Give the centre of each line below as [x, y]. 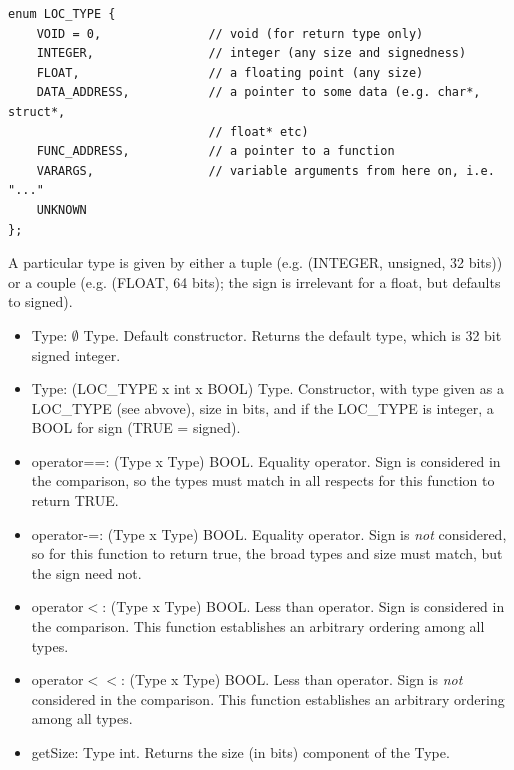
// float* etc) [258, 131]
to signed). [40, 301]
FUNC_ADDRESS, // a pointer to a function [215, 151]
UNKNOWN [61, 209]
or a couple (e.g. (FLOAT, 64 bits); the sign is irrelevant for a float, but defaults [254, 281]
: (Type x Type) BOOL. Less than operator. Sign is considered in [303, 606]
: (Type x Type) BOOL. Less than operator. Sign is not [291, 679]
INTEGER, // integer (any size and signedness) [251, 53]
